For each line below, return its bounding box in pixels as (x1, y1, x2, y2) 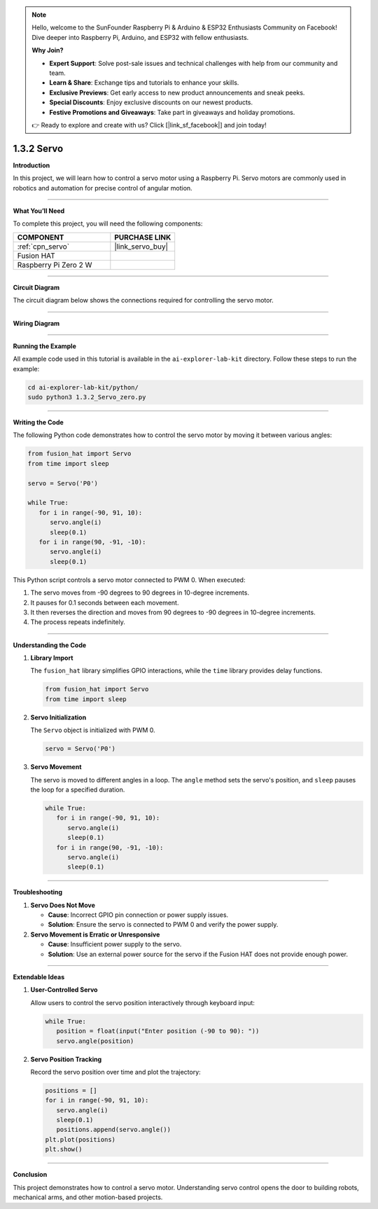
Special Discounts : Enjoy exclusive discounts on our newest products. (49, 98, 253, 106)
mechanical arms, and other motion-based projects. (13, 1193, 163, 1201)
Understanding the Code (13, 641, 87, 649)
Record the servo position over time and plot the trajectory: (30, 1068, 201, 1076)
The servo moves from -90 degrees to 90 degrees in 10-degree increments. (30, 588, 250, 597)
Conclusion (13, 1170, 48, 1179)
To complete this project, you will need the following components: (13, 219, 203, 228)
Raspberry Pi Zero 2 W (17, 260, 92, 270)
